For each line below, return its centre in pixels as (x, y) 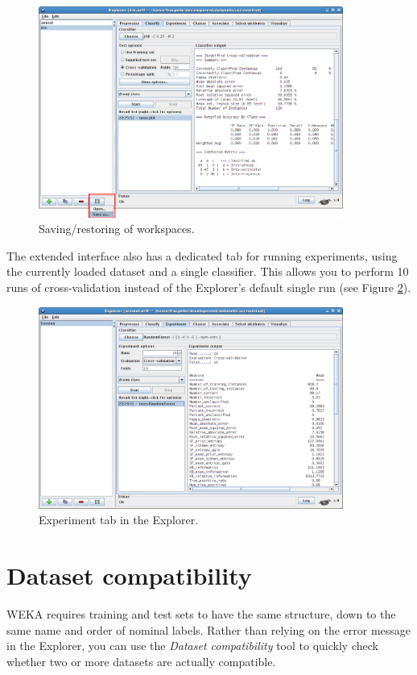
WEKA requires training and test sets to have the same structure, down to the (201, 614)
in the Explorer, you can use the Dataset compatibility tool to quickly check (192, 646)
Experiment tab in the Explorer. (119, 520)
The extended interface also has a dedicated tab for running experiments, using (202, 255)
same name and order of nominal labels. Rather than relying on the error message (209, 629)
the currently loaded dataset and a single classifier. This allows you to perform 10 (208, 271)
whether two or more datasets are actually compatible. (141, 661)
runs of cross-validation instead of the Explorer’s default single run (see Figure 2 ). (209, 287)
